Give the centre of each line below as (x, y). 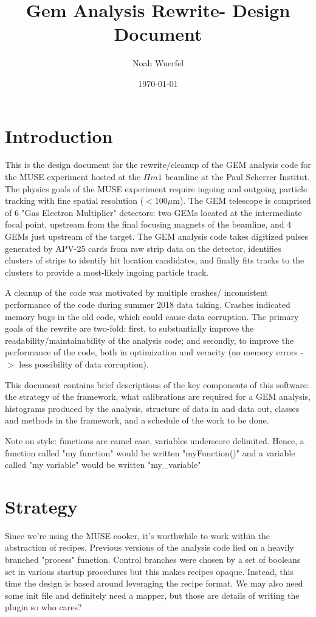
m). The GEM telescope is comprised (242, 200)
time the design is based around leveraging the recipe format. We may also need (154, 583)
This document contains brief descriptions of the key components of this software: (157, 384)
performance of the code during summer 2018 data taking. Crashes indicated (148, 304)
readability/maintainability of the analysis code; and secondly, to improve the (149, 340)
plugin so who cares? (43, 607)
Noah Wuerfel (158, 63)
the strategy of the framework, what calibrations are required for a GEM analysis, (158, 396)
